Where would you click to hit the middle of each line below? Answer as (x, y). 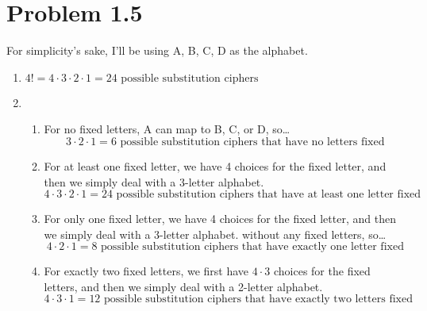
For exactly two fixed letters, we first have (146, 271)
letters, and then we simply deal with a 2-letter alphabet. (183, 286)
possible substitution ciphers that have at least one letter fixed (269, 195)
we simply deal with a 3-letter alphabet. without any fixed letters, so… (215, 234)
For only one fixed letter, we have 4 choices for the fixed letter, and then (220, 219)
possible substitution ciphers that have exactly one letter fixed (252, 247)
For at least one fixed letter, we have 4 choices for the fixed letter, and (215, 165)
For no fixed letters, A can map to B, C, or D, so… (167, 129)
